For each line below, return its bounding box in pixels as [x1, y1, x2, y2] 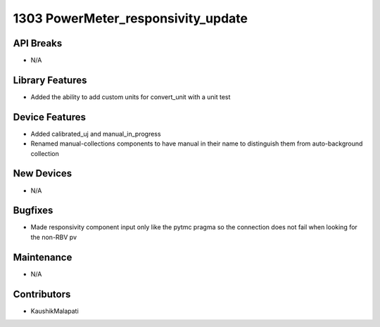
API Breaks [13, 37, 63, 49]
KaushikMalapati [30, 307, 79, 315]
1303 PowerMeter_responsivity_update [13, 11, 248, 26]
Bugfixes [13, 205, 53, 217]
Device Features [13, 111, 87, 123]
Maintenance [13, 251, 72, 263]
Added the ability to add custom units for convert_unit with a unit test [30, 92, 231, 101]
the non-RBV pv [30, 233, 77, 241]
